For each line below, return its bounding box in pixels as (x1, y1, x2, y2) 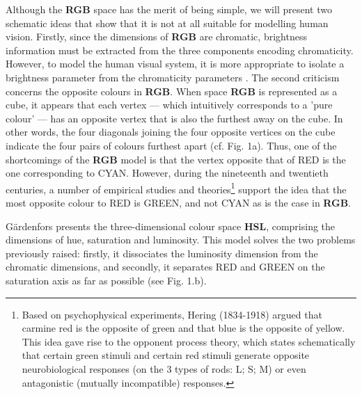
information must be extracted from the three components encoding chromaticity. (6, 42, 354, 57)
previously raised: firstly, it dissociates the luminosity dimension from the (6, 245, 318, 260)
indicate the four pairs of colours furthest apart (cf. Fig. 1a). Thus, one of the (6, 138, 337, 152)
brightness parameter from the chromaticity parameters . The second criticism (6, 70, 340, 84)
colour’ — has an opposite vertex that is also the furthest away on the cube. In (6, 111, 343, 125)
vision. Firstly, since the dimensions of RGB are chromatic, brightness (6, 29, 307, 44)
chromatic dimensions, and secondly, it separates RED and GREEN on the (6, 259, 325, 274)
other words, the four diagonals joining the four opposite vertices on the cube (6, 124, 336, 139)
